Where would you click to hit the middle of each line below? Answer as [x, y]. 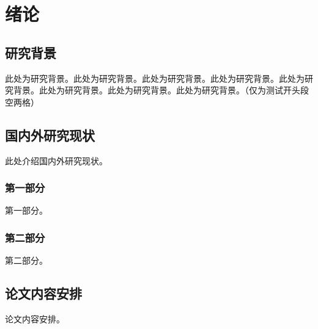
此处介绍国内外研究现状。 [56, 160]
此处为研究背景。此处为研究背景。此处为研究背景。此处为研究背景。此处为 [155, 78]
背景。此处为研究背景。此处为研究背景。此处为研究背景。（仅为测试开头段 [161, 90]
